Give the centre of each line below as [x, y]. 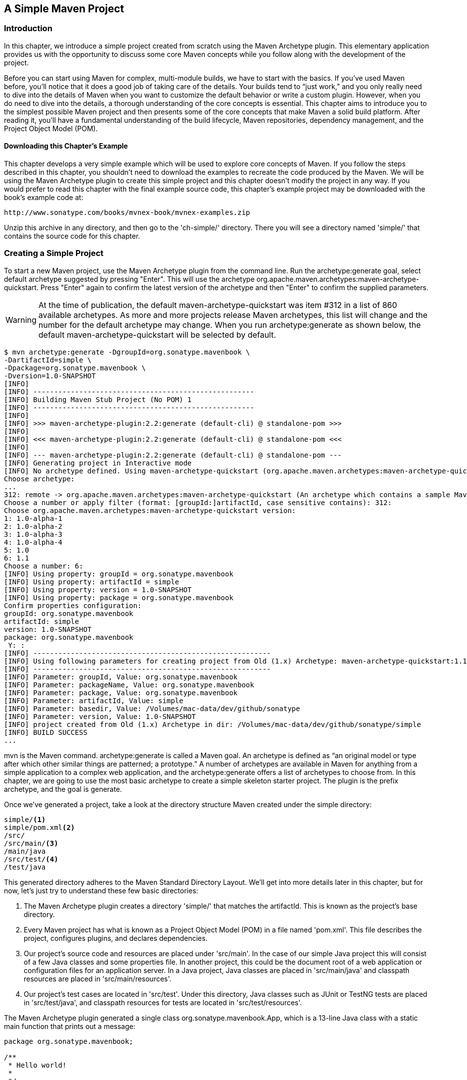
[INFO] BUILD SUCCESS [46, 732]
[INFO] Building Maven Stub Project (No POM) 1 [98, 399]
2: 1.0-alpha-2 [33, 526]
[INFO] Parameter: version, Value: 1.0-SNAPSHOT [100, 716]
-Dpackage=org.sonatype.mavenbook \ [75, 368]
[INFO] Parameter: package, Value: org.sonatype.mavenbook [121, 693]
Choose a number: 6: [44, 566]
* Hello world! [37, 1065]
